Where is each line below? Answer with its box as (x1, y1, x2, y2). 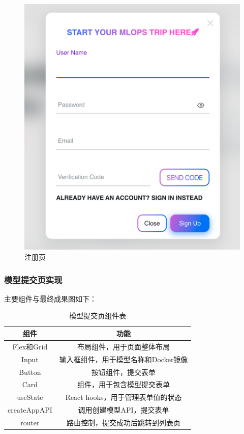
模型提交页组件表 (69, 310, 127, 321)
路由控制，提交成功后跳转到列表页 (67, 417, 181, 427)
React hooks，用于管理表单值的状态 (65, 392, 182, 402)
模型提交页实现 (4, 273, 63, 286)
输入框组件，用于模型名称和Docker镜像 (59, 354, 188, 364)
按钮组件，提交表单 (91, 366, 156, 377)
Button (19, 366, 41, 377)
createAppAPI (8, 404, 52, 415)
